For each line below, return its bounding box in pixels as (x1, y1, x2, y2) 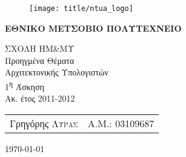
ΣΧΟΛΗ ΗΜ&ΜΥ (5, 42, 75, 55)
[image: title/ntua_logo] (29, 4, 133, 13)
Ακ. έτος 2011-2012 (5, 92, 75, 105)
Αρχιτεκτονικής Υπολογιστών (5, 66, 108, 78)
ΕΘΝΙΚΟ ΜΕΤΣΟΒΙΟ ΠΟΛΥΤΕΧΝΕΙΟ (5, 21, 182, 34)
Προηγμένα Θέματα (5, 54, 75, 66)
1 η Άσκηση (5, 78, 45, 92)
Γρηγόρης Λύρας (10, 116, 78, 130)
